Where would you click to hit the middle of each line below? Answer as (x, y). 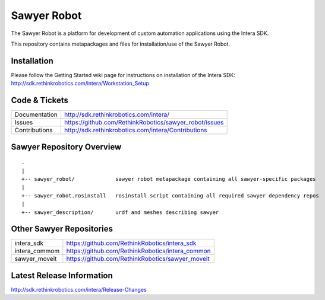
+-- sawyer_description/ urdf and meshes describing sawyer (120, 212)
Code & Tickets (40, 100)
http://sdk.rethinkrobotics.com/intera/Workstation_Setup (80, 84)
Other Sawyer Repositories (62, 229)
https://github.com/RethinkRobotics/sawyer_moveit (138, 259)
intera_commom (37, 251)
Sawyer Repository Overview (66, 147)
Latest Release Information (62, 275)
